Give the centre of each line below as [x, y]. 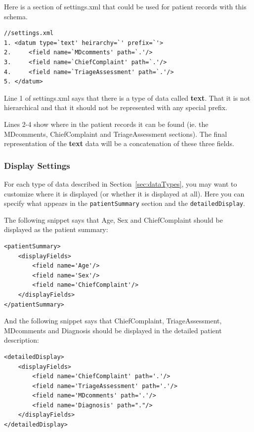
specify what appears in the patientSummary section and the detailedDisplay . [125, 203]
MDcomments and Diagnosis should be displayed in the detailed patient [113, 330]
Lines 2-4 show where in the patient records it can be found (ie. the [106, 124]
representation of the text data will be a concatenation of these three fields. [119, 143]
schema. [16, 16]
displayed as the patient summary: [56, 229]
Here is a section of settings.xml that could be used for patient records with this [125, 6]
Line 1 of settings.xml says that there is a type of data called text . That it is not [127, 98]
